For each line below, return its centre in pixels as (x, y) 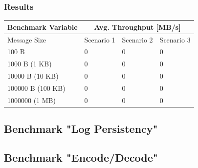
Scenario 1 (100, 39)
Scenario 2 (137, 39)
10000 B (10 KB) (33, 76)
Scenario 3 (175, 39)
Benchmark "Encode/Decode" (81, 157)
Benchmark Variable (43, 27)
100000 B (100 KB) (36, 88)
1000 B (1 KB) (30, 64)
